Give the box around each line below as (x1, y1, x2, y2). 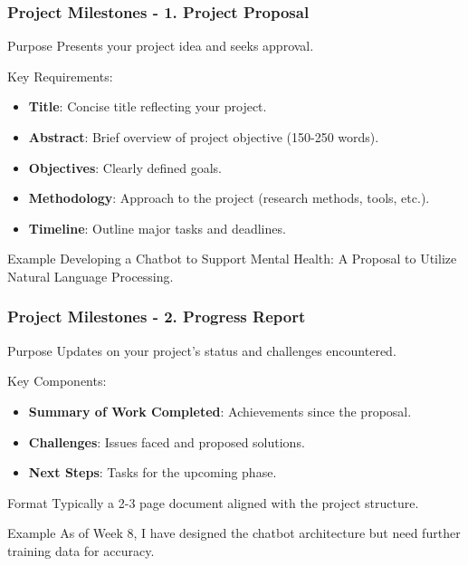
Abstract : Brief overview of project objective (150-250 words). (28, 128, 379, 146)
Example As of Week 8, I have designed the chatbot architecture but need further (7, 523, 461, 542)
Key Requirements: (7, 66, 113, 85)
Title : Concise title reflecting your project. (28, 97, 267, 116)
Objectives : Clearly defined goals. (28, 158, 222, 177)
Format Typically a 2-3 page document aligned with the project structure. (7, 493, 419, 512)
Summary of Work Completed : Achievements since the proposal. (28, 401, 412, 420)
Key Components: (7, 371, 107, 390)
